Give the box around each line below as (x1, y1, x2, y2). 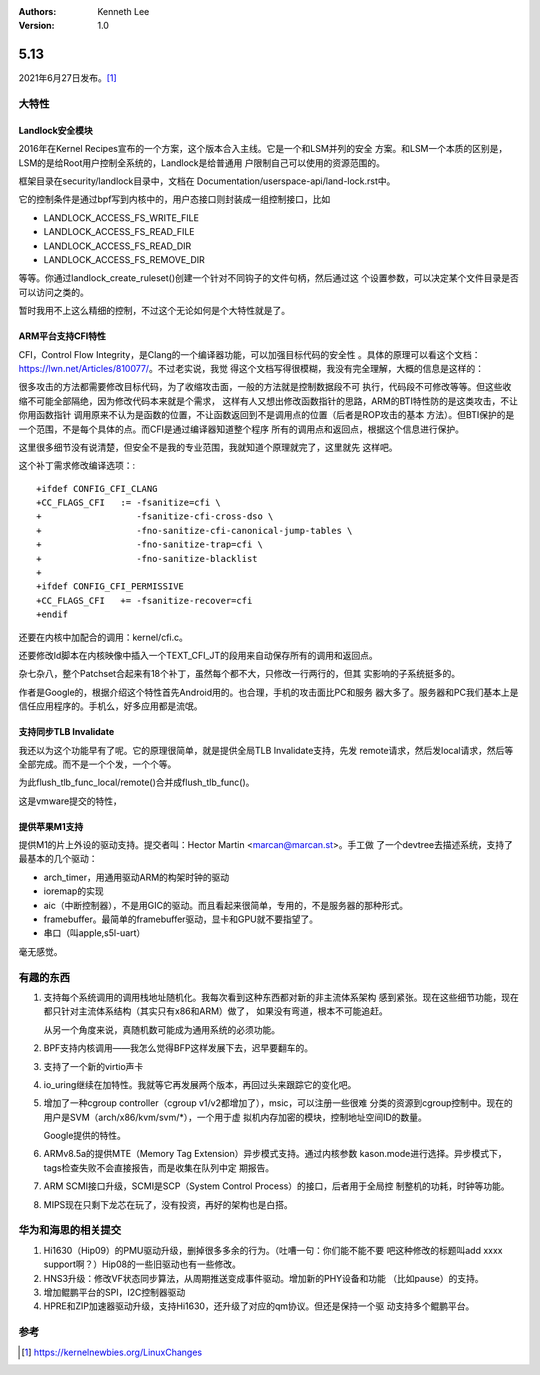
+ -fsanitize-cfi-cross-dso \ (36, 511, 274, 522)
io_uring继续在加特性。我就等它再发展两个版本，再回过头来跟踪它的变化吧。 (43, 1078, 357, 1090)
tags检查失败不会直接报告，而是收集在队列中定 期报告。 (43, 1161, 275, 1174)
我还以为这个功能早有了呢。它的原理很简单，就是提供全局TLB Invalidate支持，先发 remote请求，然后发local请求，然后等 (18, 744, 514, 756)
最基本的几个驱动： (18, 853, 98, 865)
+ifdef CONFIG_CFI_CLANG (36, 483, 158, 494)
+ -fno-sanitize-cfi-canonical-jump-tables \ (36, 525, 353, 536)
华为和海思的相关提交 (18, 1223, 122, 1237)
